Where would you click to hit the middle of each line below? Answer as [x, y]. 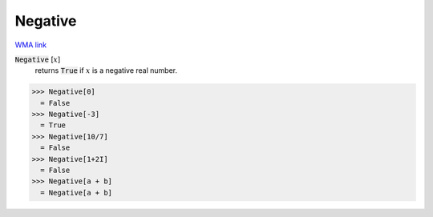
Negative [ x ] [38, 59]
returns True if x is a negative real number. [106, 70]
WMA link [31, 45]
